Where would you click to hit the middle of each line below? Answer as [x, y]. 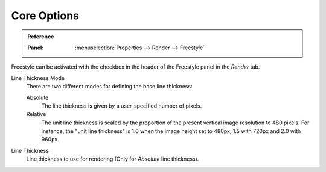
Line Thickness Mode [38, 78]
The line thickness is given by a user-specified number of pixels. [122, 106]
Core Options [45, 16]
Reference [41, 37]
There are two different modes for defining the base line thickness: [109, 87]
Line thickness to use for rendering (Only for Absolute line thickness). [113, 159]
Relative [36, 114]
